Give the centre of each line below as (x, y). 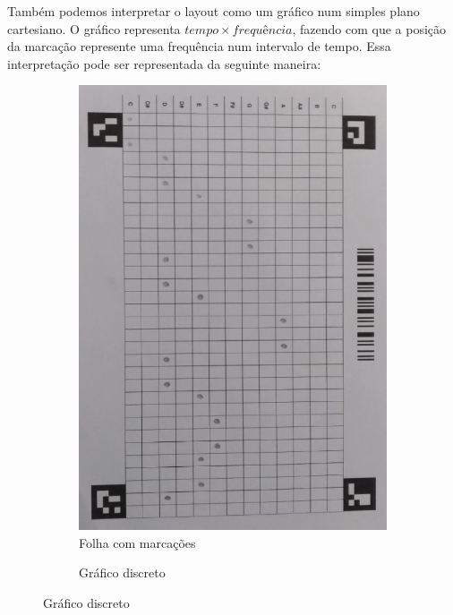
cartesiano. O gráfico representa (94, 28)
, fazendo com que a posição (369, 28)
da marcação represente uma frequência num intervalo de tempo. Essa (199, 46)
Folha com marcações (137, 542)
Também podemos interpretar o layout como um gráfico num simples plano (214, 11)
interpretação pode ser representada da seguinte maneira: (164, 63)
